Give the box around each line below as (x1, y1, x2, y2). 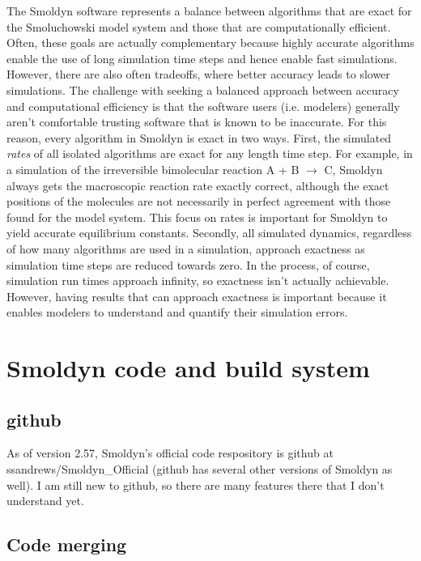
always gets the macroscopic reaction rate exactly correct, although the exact (6, 176, 389, 193)
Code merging (6, 532, 127, 557)
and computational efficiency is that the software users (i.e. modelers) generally (6, 97, 400, 114)
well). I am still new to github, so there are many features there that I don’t (6, 476, 385, 493)
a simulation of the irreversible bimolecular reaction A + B (6, 160, 300, 177)
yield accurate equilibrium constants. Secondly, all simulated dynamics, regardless (6, 224, 412, 241)
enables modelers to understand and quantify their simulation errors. (6, 304, 348, 321)
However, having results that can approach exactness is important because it (6, 287, 387, 304)
